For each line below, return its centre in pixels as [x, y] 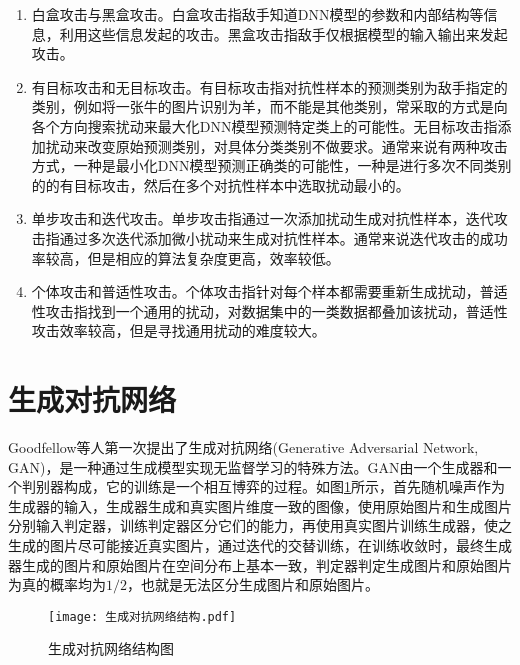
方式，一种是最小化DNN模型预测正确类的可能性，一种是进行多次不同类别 [271, 165]
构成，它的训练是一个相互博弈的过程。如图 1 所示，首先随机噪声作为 [284, 486]
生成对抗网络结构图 [111, 648]
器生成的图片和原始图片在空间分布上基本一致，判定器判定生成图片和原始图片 [260, 564]
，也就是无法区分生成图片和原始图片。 [253, 584]
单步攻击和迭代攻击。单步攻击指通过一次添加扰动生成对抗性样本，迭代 [262, 218]
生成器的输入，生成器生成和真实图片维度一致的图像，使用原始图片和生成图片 [260, 505]
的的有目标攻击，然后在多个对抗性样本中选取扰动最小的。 [220, 184]
